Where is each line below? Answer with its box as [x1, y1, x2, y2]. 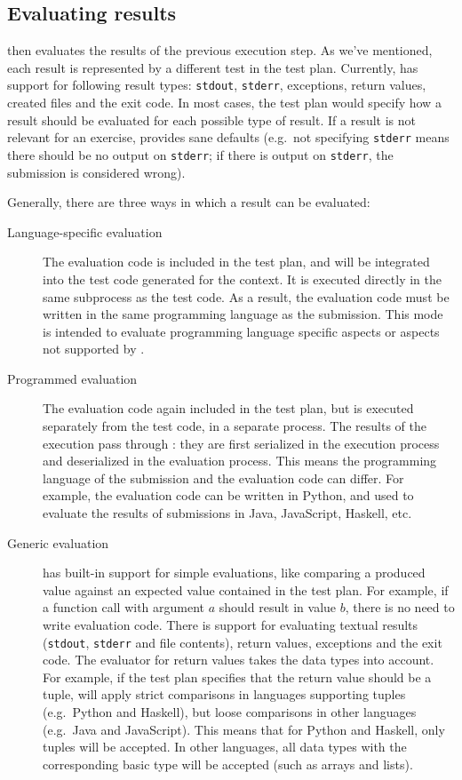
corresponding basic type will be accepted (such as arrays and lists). [43, 754, 413, 773]
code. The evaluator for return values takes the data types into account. [43, 650, 434, 669]
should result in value [219, 598, 337, 617]
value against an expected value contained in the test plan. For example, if [43, 580, 449, 599]
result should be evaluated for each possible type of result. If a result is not [7, 110, 416, 129]
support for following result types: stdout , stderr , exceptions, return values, [7, 76, 426, 94]
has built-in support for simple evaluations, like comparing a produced [43, 563, 426, 582]
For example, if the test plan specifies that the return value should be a [43, 667, 432, 686]
